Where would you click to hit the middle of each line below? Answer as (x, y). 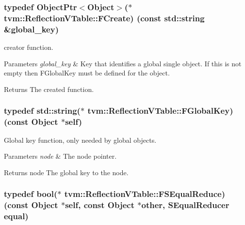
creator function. (29, 47)
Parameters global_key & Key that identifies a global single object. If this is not (123, 63)
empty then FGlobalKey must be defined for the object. (87, 73)
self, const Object (100, 205)
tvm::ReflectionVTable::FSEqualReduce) (145, 194)
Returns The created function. (49, 89)
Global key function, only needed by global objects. (80, 140)
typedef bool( (31, 194)
